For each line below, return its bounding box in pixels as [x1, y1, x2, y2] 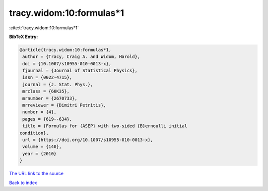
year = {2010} [22, 151, 57, 156]
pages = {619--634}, [22, 116, 72, 122]
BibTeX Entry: [9, 34, 38, 40]
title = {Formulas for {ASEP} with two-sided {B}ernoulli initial [22, 123, 188, 129]
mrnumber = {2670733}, [22, 95, 78, 101]
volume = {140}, [22, 144, 62, 149]
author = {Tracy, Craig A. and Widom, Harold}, [22, 54, 140, 59]
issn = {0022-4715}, [22, 75, 72, 80]
